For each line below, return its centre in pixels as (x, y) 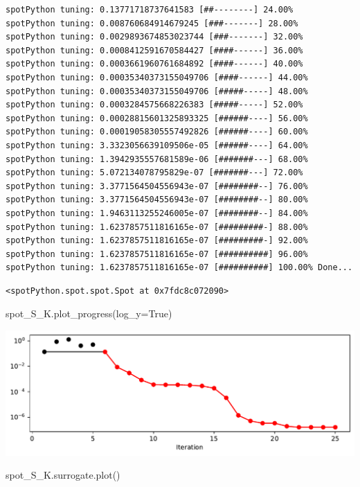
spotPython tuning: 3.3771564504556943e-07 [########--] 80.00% (157, 200)
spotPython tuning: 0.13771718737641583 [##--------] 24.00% (150, 10)
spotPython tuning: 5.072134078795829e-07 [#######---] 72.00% (154, 173)
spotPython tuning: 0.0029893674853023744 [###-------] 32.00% (154, 37)
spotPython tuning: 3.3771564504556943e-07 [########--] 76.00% (157, 186)
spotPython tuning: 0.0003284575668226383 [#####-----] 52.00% (154, 105)
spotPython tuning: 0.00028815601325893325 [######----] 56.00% (157, 118)
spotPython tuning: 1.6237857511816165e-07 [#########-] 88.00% (157, 227)
